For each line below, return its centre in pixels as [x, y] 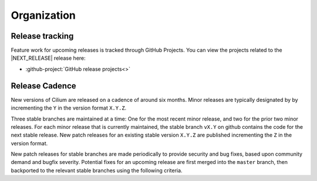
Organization [43, 15]
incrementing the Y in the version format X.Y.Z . [69, 108]
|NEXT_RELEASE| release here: [48, 58]
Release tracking [42, 36]
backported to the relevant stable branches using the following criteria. [97, 170]
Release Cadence [43, 86]
